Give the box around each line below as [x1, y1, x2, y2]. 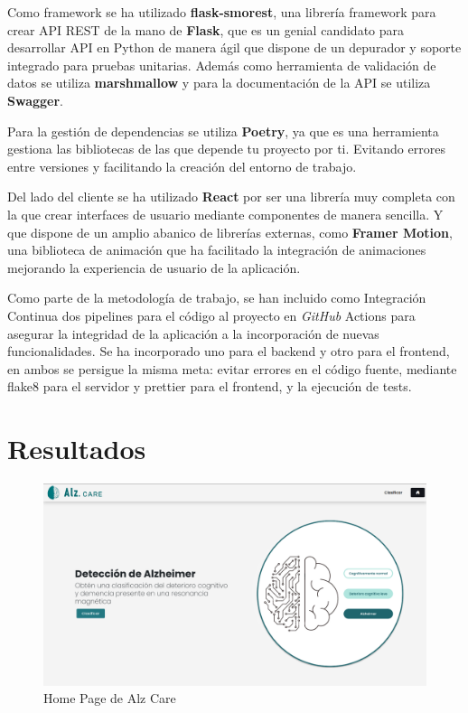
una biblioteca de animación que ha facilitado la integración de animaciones [7, 240, 426, 259]
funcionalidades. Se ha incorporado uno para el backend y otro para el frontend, [7, 342, 450, 361]
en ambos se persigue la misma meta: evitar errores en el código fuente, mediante [7, 359, 457, 378]
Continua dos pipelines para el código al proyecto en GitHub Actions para [7, 305, 416, 324]
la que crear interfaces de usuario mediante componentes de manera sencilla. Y [7, 204, 444, 223]
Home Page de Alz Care [43, 689, 176, 708]
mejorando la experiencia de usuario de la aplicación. [7, 258, 301, 277]
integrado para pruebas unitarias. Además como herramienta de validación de [7, 55, 436, 74]
